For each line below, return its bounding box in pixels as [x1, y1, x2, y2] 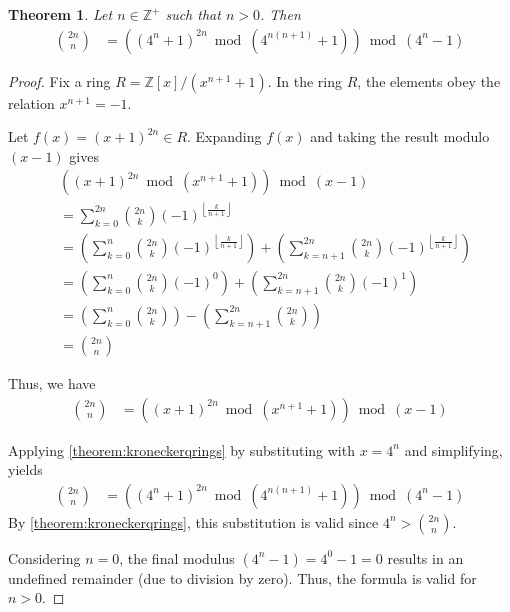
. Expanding [187, 126, 262, 147]
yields [8, 459, 43, 480]
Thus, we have [8, 373, 96, 394]
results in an [387, 547, 464, 568]
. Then [259, 4, 301, 24]
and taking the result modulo [310, 126, 490, 147]
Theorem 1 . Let [8, 4, 113, 24]
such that [165, 4, 221, 24]
